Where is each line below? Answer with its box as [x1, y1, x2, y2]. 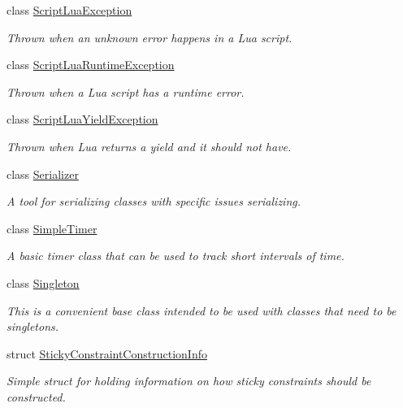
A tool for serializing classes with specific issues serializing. [6, 193, 301, 210]
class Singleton [6, 274, 80, 291]
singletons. [6, 318, 59, 335]
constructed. [6, 388, 66, 405]
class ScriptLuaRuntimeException [6, 56, 175, 73]
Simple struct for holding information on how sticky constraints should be [6, 372, 371, 389]
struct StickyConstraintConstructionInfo [6, 345, 207, 362]
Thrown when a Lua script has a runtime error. [6, 83, 245, 100]
